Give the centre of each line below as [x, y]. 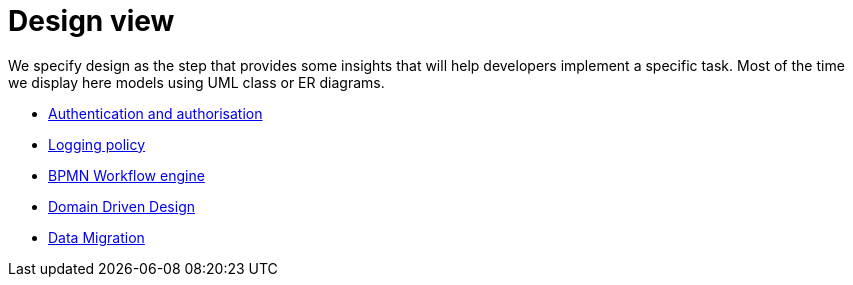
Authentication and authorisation [155, 113]
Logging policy [97, 144]
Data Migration [96, 237]
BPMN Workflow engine [126, 175]
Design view [91, 21]
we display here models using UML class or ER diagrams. [196, 82]
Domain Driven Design [121, 206]
